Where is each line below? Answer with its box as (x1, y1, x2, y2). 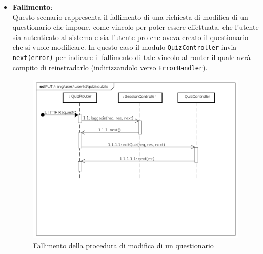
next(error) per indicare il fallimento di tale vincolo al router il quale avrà (12, 52, 251, 63)
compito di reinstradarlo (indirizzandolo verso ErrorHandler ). (12, 62, 208, 72)
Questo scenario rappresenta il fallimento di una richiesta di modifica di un (12, 11, 248, 22)
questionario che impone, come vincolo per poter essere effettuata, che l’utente (12, 22, 259, 32)
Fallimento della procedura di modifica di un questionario (33, 240, 214, 250)
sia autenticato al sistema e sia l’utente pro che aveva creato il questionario (12, 31, 249, 42)
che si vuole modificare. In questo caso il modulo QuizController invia (12, 42, 237, 52)
